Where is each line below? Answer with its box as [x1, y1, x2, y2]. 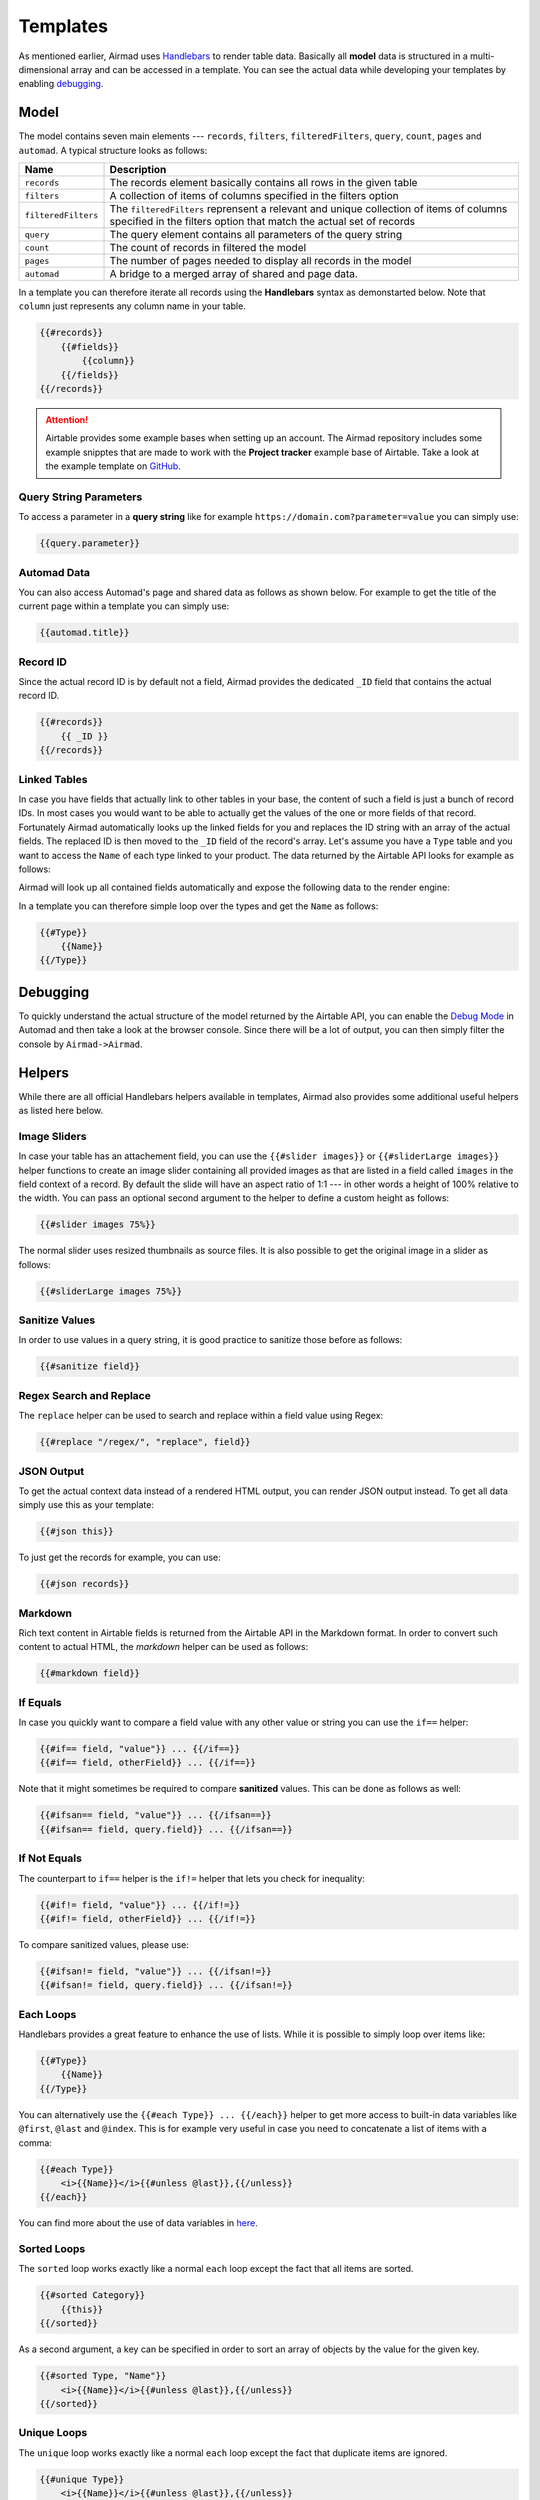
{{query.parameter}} [39, 538, 140, 549]
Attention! [45, 413, 89, 425]
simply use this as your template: [18, 1499, 155, 1511]
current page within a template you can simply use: [18, 600, 230, 612]
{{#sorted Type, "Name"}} [39, 2370, 167, 2382]
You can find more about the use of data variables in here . [18, 2217, 259, 2229]
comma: [18, 2136, 52, 2149]
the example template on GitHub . [45, 460, 182, 472]
